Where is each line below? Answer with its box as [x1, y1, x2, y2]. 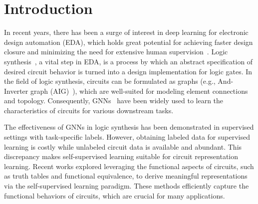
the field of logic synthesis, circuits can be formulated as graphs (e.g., [4, 76, 216, 86]
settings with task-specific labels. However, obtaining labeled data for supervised [4, 132, 250, 142]
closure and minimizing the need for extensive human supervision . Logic [4, 46, 228, 57]
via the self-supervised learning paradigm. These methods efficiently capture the [4, 181, 249, 191]
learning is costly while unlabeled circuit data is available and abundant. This [4, 141, 242, 152]
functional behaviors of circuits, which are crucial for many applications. [4, 190, 225, 201]
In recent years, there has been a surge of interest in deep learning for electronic [4, 27, 249, 37]
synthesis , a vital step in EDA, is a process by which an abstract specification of [4, 56, 253, 66]
